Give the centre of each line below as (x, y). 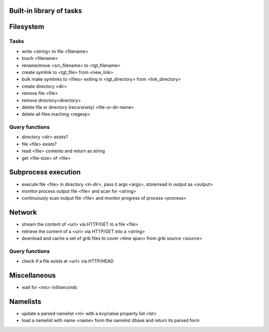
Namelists (25, 301)
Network (23, 212)
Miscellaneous (32, 275)
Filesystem (27, 27)
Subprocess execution (45, 172)
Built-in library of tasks (46, 11)
